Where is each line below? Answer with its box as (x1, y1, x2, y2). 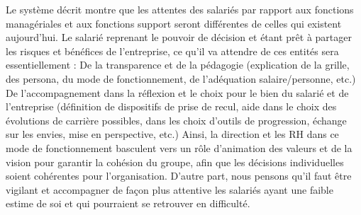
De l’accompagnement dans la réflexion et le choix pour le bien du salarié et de (6, 85, 349, 100)
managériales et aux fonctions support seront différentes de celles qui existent (6, 16, 342, 30)
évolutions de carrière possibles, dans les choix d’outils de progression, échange (6, 112, 347, 127)
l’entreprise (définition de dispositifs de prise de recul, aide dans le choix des (6, 99, 337, 114)
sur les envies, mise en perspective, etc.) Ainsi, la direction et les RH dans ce (6, 127, 339, 141)
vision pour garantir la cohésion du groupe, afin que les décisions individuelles (6, 154, 344, 169)
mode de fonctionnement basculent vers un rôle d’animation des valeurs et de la (6, 140, 352, 155)
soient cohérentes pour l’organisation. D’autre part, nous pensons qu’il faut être (6, 168, 352, 183)
